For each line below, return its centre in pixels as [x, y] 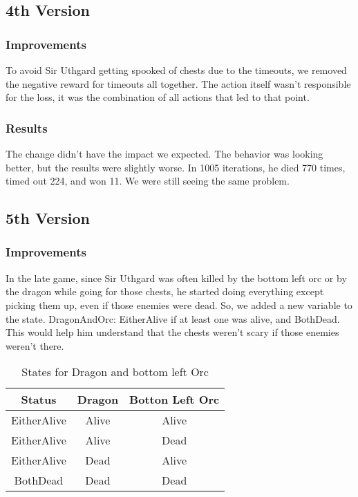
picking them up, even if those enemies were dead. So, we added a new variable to [179, 304]
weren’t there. [35, 345]
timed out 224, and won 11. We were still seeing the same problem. [148, 181]
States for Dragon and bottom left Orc [115, 372]
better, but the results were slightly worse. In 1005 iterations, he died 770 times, [176, 167]
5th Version [48, 218]
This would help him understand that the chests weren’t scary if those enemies [172, 332]
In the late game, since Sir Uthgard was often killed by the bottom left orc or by [176, 278]
